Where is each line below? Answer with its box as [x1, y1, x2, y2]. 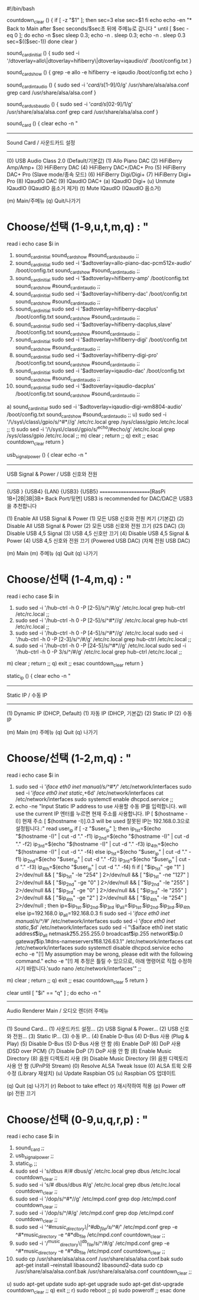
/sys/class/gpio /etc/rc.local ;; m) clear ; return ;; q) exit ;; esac [6, 432, 159, 439]
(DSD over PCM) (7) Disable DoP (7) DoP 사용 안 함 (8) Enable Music [6, 1048, 172, 1055]
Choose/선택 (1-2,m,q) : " [6, 752, 132, 765]
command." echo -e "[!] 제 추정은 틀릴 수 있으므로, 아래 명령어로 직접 [15, 957, 177, 965]
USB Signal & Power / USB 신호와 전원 [6, 470, 98, 478]
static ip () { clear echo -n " [6, 673, 71, 681]
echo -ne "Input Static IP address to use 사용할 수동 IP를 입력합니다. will [15, 803, 187, 810]
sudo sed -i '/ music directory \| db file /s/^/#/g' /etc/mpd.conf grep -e [15, 1238, 170, 1248]
